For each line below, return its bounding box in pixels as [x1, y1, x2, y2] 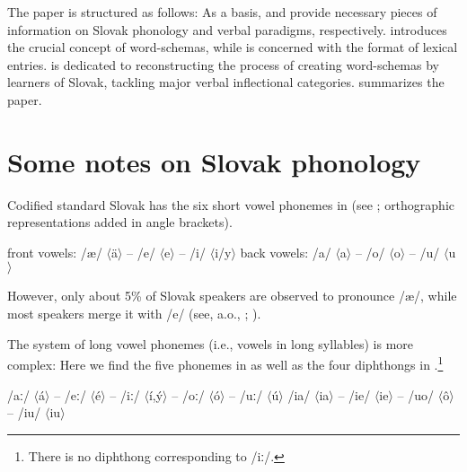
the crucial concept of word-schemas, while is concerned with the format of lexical [7, 38, 458, 57]
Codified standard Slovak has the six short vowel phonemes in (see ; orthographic [7, 195, 455, 214]
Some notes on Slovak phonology [7, 143, 421, 179]
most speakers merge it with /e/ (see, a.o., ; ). [7, 304, 261, 323]
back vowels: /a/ [240, 242, 331, 261]
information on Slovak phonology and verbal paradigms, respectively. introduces [7, 20, 447, 39]
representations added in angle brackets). [7, 213, 233, 232]
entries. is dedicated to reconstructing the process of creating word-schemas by [7, 55, 439, 74]
